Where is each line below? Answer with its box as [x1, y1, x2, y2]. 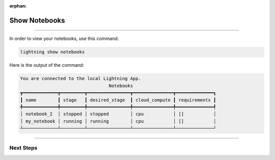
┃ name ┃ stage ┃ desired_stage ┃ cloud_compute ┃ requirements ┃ [20, 97, 216, 103]
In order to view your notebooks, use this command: [9, 35, 119, 42]
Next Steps [9, 144, 38, 151]
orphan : [9, 3, 27, 9]
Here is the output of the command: [9, 62, 85, 68]
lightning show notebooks [20, 49, 85, 55]
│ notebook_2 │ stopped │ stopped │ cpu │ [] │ [20, 111, 216, 117]
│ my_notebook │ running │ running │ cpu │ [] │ [20, 118, 216, 124]
